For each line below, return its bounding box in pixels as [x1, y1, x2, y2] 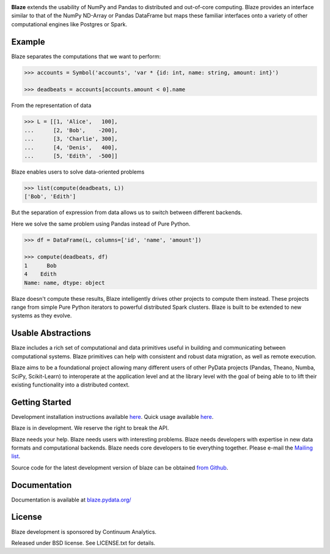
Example [11, 37, 45, 47]
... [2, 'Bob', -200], [24, 127, 119, 134]
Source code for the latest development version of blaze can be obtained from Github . [11, 464, 229, 471]
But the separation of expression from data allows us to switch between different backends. [11, 209, 243, 216]
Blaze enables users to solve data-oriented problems [11, 168, 145, 175]
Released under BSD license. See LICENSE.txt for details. [11, 539, 156, 547]
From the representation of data [11, 102, 92, 109]
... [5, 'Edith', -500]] [24, 152, 119, 159]
